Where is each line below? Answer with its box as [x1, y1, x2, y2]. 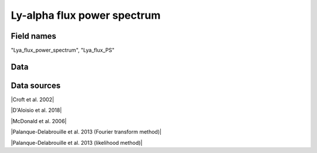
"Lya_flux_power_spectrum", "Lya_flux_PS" [11, 47, 114, 54]
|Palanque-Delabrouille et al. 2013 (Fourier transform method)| [11, 128, 161, 135]
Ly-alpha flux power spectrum [11, 9, 161, 22]
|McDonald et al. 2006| [11, 117, 67, 124]
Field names [11, 31, 57, 41]
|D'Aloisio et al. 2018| [11, 107, 62, 114]
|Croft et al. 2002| [11, 96, 54, 103]
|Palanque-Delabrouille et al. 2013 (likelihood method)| [11, 139, 143, 146]
